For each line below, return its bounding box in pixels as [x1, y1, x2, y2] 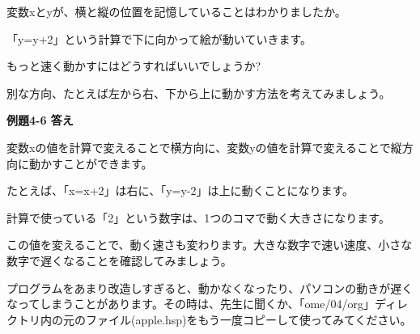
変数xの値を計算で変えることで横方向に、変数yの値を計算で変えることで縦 [6, 138, 402, 155]
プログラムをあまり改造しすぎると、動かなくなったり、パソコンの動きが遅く [6, 279, 414, 296]
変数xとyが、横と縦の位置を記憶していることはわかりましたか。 [6, 3, 346, 19]
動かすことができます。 [28, 154, 153, 171]
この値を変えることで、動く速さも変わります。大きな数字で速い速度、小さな [6, 236, 413, 253]
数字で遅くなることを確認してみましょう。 [6, 252, 232, 268]
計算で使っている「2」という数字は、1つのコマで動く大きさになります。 [6, 209, 390, 226]
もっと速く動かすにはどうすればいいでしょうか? [6, 57, 261, 74]
